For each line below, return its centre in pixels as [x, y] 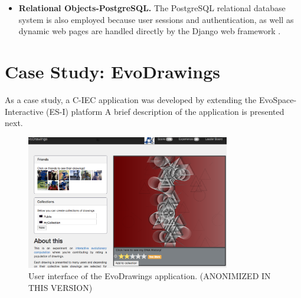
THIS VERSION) [60, 287]
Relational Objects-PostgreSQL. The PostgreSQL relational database [152, 8]
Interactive [24, 111]
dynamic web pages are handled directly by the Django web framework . [150, 31]
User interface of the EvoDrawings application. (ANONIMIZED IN [150, 276]
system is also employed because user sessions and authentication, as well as [156, 19]
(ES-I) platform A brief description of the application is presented [165, 111]
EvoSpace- [278, 99]
